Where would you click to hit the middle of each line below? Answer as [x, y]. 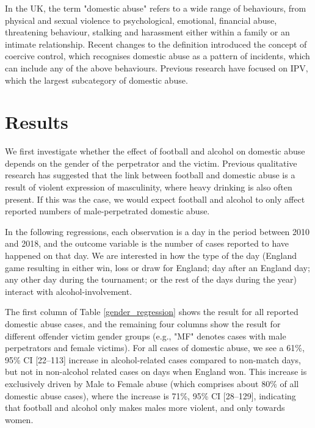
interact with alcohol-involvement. [69, 291]
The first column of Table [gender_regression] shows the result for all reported [152, 312]
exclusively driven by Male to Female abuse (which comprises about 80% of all [152, 383]
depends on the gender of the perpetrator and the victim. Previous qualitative [151, 163]
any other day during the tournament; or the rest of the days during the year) [151, 279]
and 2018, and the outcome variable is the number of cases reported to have [147, 243]
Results [37, 122]
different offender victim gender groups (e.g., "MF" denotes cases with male [146, 336]
